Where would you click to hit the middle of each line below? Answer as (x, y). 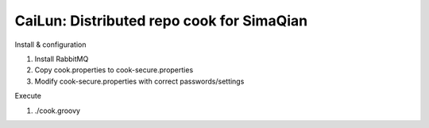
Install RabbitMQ (62, 59)
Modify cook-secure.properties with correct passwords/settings (139, 81)
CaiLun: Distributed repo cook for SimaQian (161, 21)
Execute (28, 96)
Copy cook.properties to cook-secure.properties (114, 70)
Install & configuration (50, 45)
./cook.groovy (58, 111)
